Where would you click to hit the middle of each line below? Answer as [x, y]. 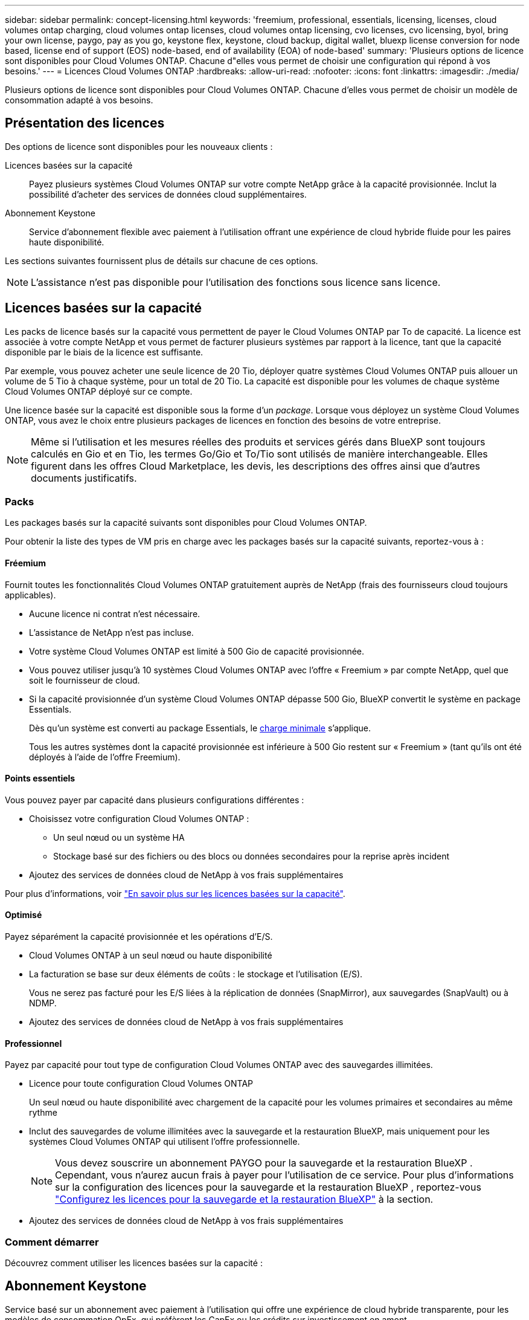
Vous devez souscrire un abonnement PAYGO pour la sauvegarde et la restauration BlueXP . [264, 1163]
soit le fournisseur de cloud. [85, 680]
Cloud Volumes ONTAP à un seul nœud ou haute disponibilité [151, 956]
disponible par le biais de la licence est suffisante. [104, 352]
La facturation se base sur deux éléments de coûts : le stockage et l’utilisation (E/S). [196, 974]
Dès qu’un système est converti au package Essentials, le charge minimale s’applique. [200, 728]
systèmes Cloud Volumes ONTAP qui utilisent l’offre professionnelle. [165, 1142]
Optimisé [24, 915]
